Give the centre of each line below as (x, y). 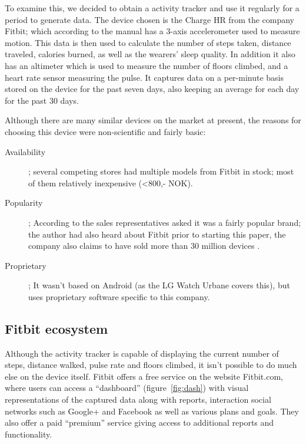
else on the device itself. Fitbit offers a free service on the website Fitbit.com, (144, 376)
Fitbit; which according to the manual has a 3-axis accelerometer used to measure (152, 31)
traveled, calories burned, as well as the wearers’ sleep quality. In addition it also (150, 54)
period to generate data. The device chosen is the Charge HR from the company (150, 19)
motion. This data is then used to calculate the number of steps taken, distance (148, 42)
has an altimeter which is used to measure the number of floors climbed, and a (147, 65)
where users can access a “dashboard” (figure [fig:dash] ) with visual (127, 388)
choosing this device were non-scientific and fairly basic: (105, 131)
